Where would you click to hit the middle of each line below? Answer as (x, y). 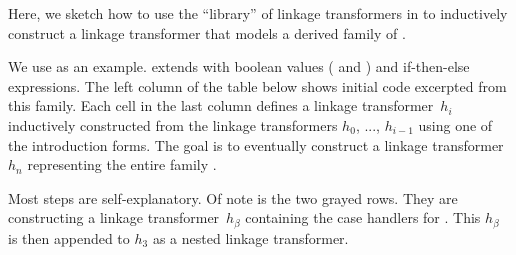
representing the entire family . (122, 164)
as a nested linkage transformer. (250, 237)
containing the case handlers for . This (363, 217)
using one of (455, 124)
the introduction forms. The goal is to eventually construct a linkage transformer (256, 144)
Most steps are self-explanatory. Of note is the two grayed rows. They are (233, 197)
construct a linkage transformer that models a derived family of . (207, 32)
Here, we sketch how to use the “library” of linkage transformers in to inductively (258, 13)
